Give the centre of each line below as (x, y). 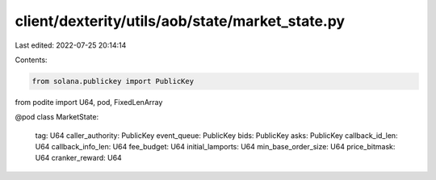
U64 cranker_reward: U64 (79, 158)
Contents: (31, 60)
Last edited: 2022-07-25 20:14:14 (71, 45)
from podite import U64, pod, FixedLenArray (89, 102)
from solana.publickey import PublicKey (113, 81)
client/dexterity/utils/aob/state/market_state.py (180, 21)
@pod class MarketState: (57, 117)
